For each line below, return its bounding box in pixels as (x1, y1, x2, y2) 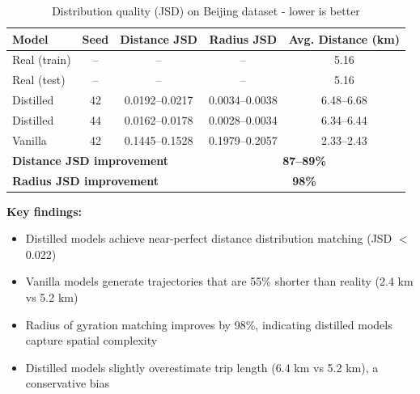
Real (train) (12, 51, 71, 68)
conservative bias (25, 375, 110, 392)
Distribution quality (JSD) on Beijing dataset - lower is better (52, 2, 360, 19)
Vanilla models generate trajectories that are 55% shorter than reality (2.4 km (25, 273, 414, 290)
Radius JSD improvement (12, 172, 159, 189)
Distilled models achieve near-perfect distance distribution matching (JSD (25, 230, 392, 247)
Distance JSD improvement (12, 151, 169, 168)
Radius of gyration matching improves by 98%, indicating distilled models (25, 316, 392, 333)
